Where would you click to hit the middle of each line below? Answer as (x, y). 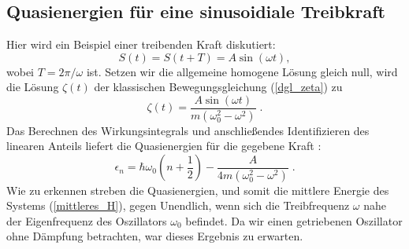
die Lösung (33, 87)
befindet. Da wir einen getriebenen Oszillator (294, 220)
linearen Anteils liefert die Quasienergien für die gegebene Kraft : (164, 146)
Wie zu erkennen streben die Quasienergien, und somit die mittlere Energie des (198, 190)
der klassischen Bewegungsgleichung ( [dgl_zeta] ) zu (218, 87)
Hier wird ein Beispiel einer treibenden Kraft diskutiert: (141, 44)
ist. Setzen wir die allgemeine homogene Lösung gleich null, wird (242, 71)
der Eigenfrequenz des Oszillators (87, 220)
